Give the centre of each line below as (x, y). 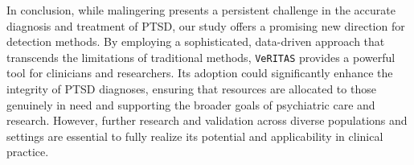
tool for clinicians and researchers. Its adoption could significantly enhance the (200, 73)
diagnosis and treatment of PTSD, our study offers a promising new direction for (206, 25)
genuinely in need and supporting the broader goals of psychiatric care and (191, 104)
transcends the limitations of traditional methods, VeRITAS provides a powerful (201, 57)
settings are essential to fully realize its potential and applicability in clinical (195, 136)
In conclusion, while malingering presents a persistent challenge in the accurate (201, 10)
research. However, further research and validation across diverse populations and (207, 120)
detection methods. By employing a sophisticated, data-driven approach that (196, 41)
